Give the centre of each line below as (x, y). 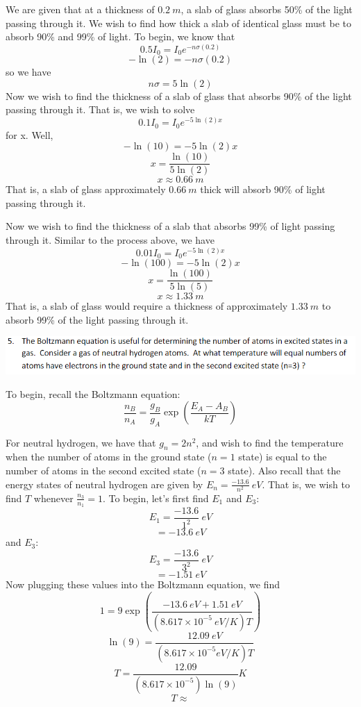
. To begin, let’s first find (156, 498)
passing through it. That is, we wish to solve (100, 109)
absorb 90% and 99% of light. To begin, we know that (120, 36)
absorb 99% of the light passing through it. (97, 319)
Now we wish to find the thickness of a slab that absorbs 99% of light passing (170, 226)
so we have (28, 72)
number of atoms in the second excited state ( (103, 470)
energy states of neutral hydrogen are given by (104, 484)
